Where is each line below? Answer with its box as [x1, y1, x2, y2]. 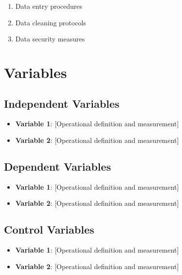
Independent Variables [4, 96, 120, 111]
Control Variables [4, 222, 94, 237]
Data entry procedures [15, 1, 83, 11]
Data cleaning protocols [15, 17, 86, 27]
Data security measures [15, 34, 85, 44]
